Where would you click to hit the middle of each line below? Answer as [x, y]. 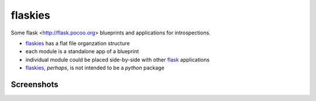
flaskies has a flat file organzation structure [78, 43]
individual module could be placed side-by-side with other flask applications [118, 60]
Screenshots [35, 84]
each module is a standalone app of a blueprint [82, 51]
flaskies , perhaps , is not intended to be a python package [95, 68]
